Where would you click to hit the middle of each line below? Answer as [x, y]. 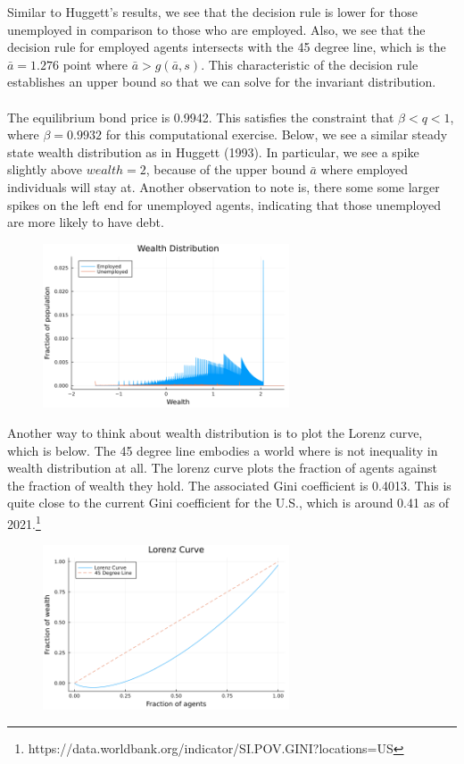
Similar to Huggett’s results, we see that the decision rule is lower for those [212, 12]
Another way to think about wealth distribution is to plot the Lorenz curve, [215, 433]
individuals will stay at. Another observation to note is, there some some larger [224, 186]
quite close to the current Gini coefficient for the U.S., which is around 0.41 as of [228, 503]
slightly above [45, 169]
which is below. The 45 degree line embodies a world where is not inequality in [223, 450]
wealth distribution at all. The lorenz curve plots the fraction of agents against [222, 468]
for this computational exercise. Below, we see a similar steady [277, 134]
